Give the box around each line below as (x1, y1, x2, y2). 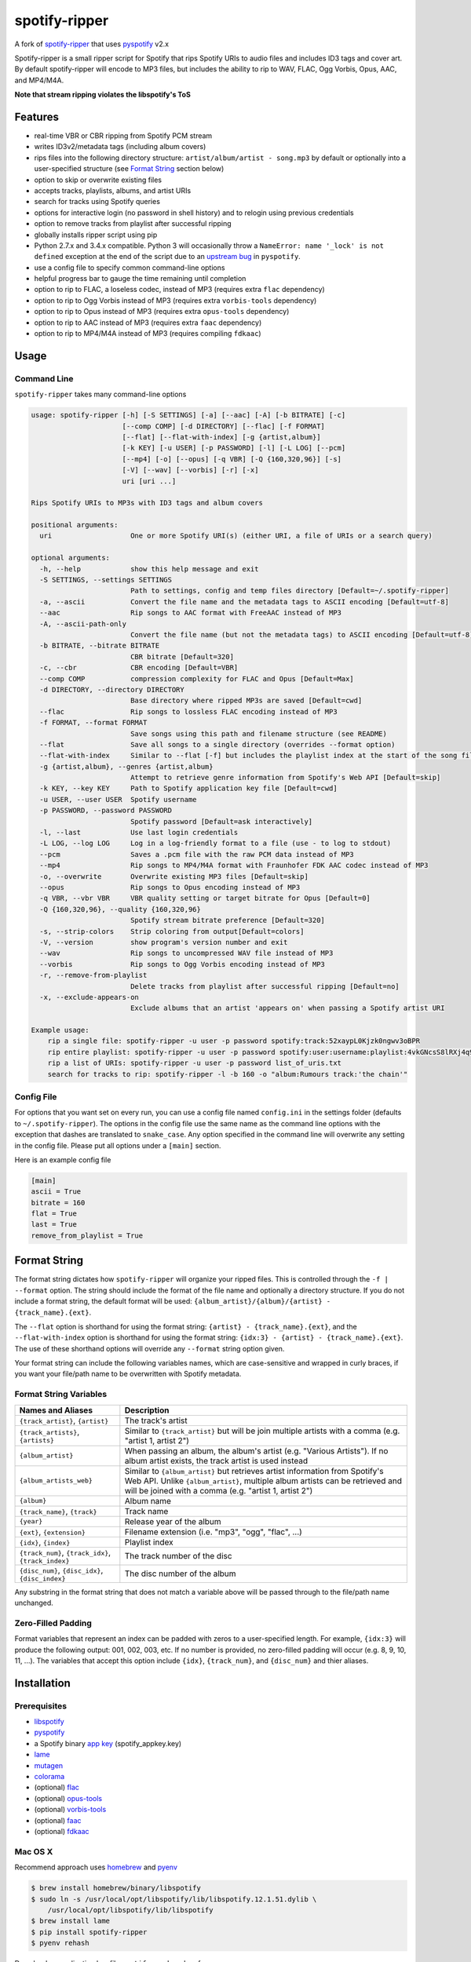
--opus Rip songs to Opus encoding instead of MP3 (39, 883, 301, 892)
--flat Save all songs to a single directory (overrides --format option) (39, 740, 396, 749)
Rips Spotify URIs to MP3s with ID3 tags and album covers (31, 498, 263, 508)
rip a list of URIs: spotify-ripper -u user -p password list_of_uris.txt (47, 1059, 341, 1067)
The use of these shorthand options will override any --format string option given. (14, 1344, 285, 1353)
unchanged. (14, 1598, 54, 1608)
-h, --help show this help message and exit (39, 564, 259, 573)
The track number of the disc (124, 1551, 232, 1562)
